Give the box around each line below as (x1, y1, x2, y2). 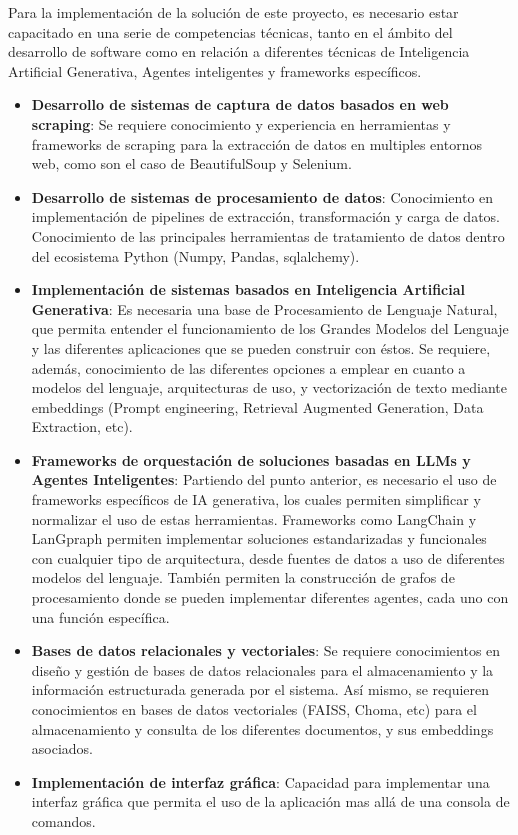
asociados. (31, 738, 94, 759)
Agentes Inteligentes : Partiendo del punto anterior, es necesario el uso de (31, 469, 497, 490)
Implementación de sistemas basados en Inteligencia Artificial (31, 279, 465, 300)
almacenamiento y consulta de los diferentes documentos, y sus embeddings (31, 718, 494, 739)
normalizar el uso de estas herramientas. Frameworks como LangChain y (31, 508, 477, 529)
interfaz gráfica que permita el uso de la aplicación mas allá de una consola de (31, 791, 510, 812)
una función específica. (31, 606, 170, 627)
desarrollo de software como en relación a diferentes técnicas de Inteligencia (8, 41, 470, 62)
